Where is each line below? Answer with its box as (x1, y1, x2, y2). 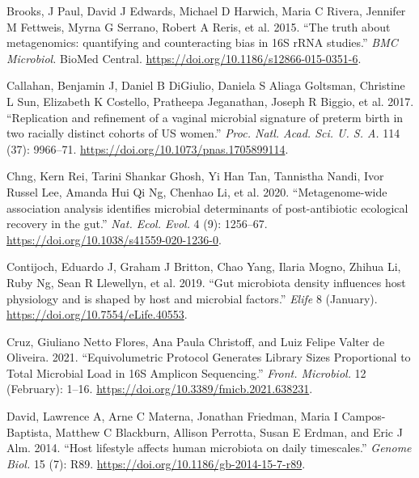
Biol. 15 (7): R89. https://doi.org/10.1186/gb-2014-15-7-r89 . (6, 455, 306, 472)
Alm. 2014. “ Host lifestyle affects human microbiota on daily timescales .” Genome (6, 439, 412, 456)
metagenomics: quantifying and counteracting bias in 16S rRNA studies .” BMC (6, 34, 398, 51)
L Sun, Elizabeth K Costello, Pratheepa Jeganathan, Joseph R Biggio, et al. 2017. (6, 92, 414, 109)
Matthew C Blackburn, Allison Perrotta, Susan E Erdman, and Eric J (55, 423, 403, 440)
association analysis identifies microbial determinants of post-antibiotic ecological (6, 199, 408, 216)
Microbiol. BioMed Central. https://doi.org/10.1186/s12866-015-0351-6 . (6, 49, 362, 66)
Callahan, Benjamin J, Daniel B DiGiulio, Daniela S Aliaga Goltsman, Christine (6, 77, 405, 94)
